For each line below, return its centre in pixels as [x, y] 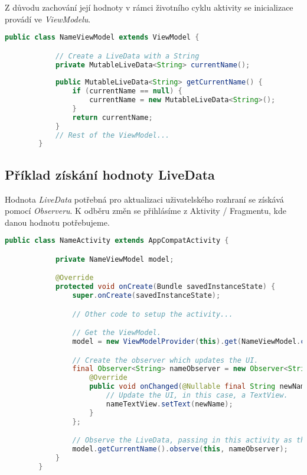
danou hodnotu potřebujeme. [57, 222]
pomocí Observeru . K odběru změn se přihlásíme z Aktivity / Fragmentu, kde [146, 211]
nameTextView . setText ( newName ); [169, 404]
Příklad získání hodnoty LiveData [110, 174]
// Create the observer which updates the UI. [165, 360]
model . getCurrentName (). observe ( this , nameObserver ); [180, 449]
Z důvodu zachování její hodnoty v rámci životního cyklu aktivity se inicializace [149, 7]
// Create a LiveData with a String [127, 56]
